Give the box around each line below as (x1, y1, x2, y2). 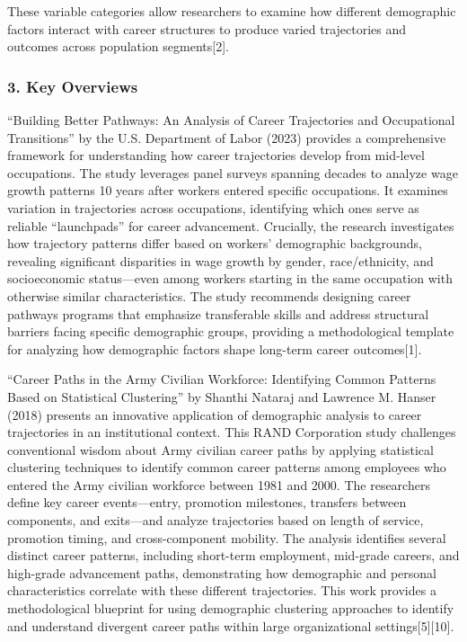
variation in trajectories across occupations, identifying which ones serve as (7, 198, 419, 217)
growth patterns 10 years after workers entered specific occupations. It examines (7, 181, 448, 200)
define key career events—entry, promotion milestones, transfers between (7, 493, 407, 512)
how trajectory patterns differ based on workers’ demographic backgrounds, (7, 234, 422, 253)
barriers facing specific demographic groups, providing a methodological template (7, 322, 454, 341)
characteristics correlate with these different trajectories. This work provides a (7, 581, 436, 600)
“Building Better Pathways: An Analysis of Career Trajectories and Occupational (7, 111, 455, 129)
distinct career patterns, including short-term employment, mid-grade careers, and (7, 546, 460, 565)
